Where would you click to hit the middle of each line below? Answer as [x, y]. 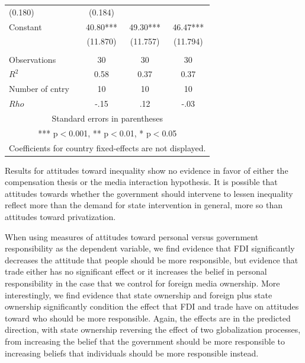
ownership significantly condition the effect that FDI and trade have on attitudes [152, 306]
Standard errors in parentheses [107, 118]
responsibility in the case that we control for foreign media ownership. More [142, 283]
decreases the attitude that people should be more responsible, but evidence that [152, 259]
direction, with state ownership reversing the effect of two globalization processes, [153, 329]
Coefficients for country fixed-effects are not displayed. [107, 147]
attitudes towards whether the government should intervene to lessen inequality [149, 193]
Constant [25, 26]
